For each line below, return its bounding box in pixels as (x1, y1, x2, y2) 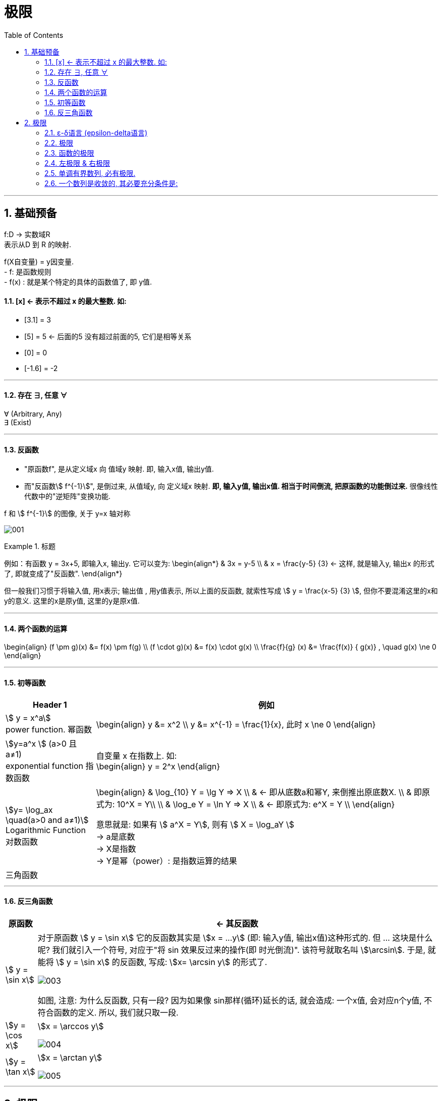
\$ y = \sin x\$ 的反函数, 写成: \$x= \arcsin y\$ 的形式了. (56, 956, 267, 967)
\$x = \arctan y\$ (37, 1052, 102, 1063)
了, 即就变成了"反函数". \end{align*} (4, 569, 123, 578)
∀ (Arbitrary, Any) (4, 409, 62, 419)
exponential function (6, 760, 83, 771)
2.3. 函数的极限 (44, 148, 94, 157)
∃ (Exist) (4, 418, 32, 427)
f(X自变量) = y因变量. (4, 257, 74, 266)
